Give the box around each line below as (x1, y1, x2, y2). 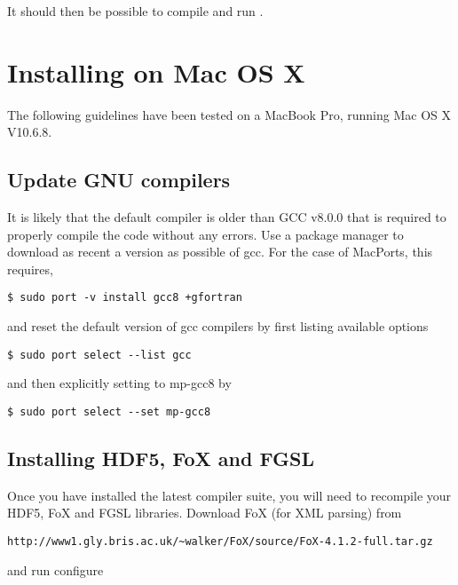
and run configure (7, 560, 104, 579)
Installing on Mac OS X (7, 53, 305, 90)
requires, (7, 259, 53, 278)
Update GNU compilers (7, 166, 231, 194)
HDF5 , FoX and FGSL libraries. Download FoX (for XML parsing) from (7, 503, 402, 522)
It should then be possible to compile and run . (7, 2, 264, 20)
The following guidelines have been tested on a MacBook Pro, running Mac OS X (7, 105, 451, 123)
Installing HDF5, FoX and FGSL (7, 445, 314, 472)
